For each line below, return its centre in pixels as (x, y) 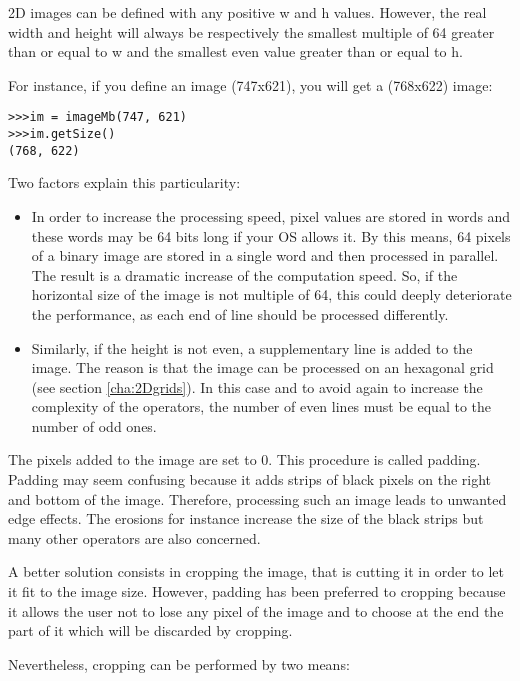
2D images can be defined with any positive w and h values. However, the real (247, 12)
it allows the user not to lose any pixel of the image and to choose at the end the (256, 610)
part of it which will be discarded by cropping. (150, 630)
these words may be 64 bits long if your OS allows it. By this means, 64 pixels (271, 235)
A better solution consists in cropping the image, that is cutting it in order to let (256, 571)
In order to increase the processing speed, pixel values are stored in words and (271, 215)
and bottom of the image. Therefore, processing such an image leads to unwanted (257, 498)
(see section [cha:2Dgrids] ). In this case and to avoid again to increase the (257, 386)
